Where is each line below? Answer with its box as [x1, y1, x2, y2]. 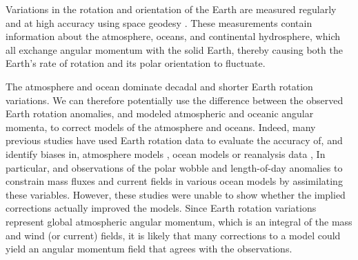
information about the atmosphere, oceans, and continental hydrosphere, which [6, 29, 340, 43]
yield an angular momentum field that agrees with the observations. [6, 241, 292, 256]
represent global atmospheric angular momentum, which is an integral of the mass [6, 214, 352, 228]
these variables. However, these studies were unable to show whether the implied [6, 187, 346, 201]
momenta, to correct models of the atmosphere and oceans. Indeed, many [6, 119, 316, 134]
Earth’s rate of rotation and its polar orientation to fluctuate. [6, 56, 266, 70]
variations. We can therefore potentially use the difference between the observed [6, 92, 344, 107]
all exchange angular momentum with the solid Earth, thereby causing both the [6, 42, 343, 57]
